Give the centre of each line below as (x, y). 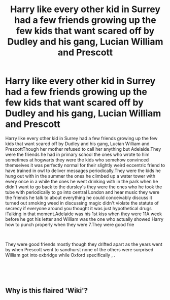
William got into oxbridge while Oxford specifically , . (60, 255)
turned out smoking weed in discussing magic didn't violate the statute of (82, 203)
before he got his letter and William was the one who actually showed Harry (84, 219)
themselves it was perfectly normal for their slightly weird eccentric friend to (85, 165)
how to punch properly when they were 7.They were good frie (70, 224)
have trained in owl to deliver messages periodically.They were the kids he (83, 171)
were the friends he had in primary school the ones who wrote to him (77, 154)
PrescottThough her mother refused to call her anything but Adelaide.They (83, 149)
